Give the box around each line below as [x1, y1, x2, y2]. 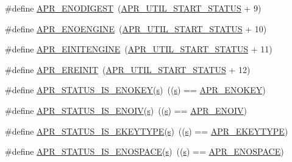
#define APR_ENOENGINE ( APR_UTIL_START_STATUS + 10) [5, 22, 267, 35]
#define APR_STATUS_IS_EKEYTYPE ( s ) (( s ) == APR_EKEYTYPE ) [5, 124, 288, 137]
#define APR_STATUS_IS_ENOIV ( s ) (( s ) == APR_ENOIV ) [5, 104, 247, 116]
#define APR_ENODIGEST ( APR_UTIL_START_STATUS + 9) [5, 2, 262, 14]
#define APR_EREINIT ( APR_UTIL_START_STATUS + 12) [5, 63, 251, 76]
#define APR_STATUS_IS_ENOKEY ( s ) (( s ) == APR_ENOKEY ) [5, 83, 266, 96]
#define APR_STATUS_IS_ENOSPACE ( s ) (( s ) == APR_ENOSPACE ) [5, 145, 284, 158]
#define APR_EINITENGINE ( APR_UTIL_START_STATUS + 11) [5, 43, 272, 55]
